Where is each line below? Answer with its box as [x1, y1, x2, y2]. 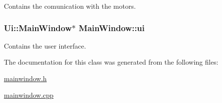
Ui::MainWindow [4, 21, 72, 34]
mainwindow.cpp [4, 89, 54, 100]
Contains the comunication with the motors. [4, 1, 136, 11]
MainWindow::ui [78, 21, 145, 34]
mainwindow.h [4, 73, 47, 83]
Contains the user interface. [4, 40, 86, 51]
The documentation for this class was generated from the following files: [4, 57, 219, 67]
